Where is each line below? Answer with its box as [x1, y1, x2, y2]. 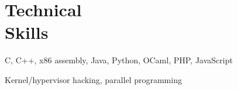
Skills [5, 20, 49, 44]
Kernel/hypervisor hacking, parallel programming [5, 73, 182, 85]
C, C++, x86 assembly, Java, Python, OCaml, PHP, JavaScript [5, 54, 233, 66]
